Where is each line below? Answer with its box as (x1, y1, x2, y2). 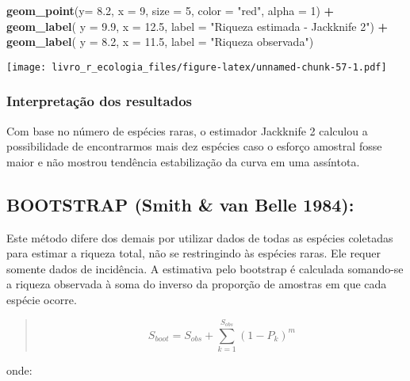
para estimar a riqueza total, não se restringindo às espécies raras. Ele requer (6, 245, 381, 261)
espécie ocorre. (6, 291, 77, 308)
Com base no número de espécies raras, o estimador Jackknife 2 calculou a (6, 122, 368, 139)
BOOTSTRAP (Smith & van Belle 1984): (6, 192, 354, 216)
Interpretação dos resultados (6, 91, 192, 111)
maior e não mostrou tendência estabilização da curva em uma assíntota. (6, 153, 360, 170)
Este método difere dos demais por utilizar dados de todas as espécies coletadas (6, 229, 393, 246)
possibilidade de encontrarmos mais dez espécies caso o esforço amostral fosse (6, 138, 382, 154)
